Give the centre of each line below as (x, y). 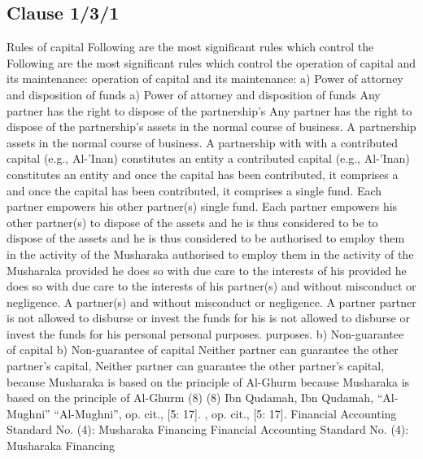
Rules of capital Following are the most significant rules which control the (190, 47)
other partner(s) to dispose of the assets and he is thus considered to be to (192, 222)
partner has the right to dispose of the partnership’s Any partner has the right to (209, 110)
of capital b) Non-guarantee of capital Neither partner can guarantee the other (203, 350)
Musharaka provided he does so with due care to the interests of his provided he (207, 270)
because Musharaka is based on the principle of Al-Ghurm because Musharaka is (208, 381)
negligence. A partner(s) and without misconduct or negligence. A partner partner (211, 302)
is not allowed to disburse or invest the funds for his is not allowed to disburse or (208, 318)
